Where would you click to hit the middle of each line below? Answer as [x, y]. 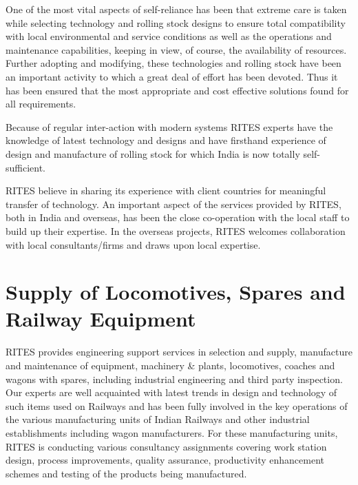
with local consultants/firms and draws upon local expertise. [133, 244]
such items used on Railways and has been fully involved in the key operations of [177, 405]
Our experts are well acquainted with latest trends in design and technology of [171, 392]
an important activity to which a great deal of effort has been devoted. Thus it [172, 76]
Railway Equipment [101, 319]
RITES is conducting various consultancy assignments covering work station [166, 446]
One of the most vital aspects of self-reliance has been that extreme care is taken [176, 9]
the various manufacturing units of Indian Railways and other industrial [158, 419]
